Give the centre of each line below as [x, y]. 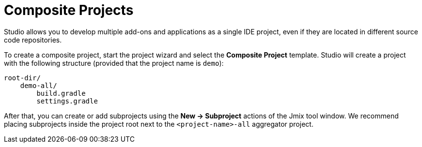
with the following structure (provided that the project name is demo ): [114, 63]
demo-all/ [39, 85]
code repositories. [33, 40]
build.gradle [61, 93]
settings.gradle [67, 101]
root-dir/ [22, 78]
